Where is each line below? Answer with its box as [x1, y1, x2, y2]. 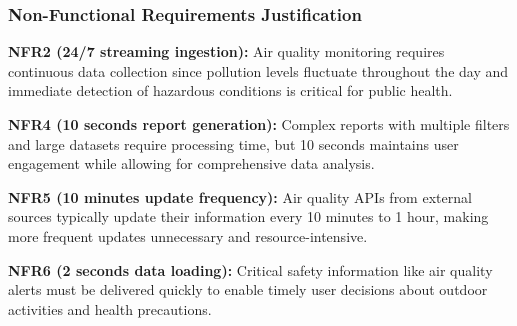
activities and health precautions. [8, 298, 212, 319]
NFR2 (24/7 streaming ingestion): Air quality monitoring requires [8, 41, 445, 62]
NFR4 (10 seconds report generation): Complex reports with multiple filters [8, 114, 510, 134]
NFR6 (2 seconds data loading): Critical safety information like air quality [8, 259, 493, 280]
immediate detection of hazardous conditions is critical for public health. [8, 80, 453, 101]
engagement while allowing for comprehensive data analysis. [8, 153, 375, 174]
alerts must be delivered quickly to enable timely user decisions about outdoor [8, 279, 488, 300]
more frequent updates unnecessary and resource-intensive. [8, 225, 368, 246]
